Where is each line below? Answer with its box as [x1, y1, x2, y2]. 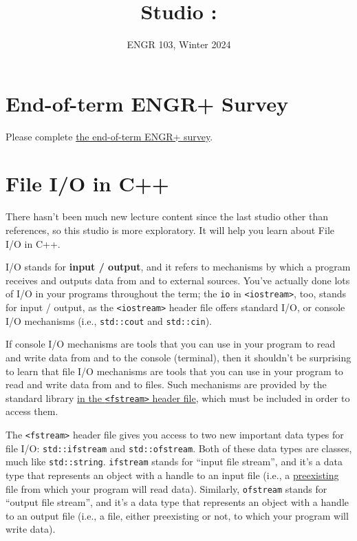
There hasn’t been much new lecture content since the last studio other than [6, 209, 328, 224]
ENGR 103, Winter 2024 [127, 37, 231, 52]
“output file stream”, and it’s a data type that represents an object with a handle [6, 495, 349, 509]
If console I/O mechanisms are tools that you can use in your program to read [6, 337, 336, 351]
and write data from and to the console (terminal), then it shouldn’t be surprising [6, 350, 351, 364]
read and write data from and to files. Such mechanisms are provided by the [6, 377, 327, 392]
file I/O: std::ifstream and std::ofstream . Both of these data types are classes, [6, 441, 352, 455]
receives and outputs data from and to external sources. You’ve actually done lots [6, 273, 350, 287]
